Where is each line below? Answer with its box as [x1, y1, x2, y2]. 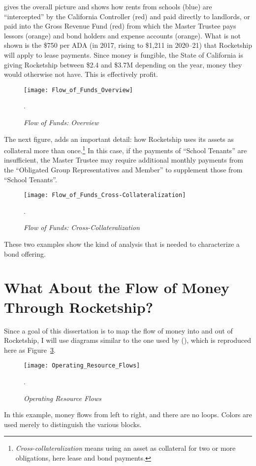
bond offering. [4, 248, 46, 259]
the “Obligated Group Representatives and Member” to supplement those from [4, 165, 243, 175]
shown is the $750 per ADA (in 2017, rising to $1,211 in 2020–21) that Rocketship [4, 40, 252, 50]
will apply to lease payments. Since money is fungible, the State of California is [4, 49, 243, 60]
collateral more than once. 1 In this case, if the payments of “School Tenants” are [4, 144, 247, 155]
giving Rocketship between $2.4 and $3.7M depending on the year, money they [4, 59, 242, 69]
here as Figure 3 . [4, 344, 56, 355]
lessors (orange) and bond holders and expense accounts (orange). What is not [4, 30, 241, 40]
